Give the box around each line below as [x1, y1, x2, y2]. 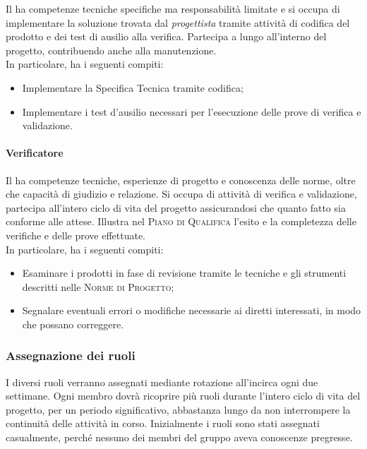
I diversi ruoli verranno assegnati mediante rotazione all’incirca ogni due [6, 374, 318, 389]
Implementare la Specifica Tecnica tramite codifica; [22, 80, 243, 95]
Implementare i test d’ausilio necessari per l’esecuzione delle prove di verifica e [22, 104, 361, 119]
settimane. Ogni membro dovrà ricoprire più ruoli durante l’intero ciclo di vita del [6, 388, 361, 403]
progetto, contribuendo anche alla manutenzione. [6, 42, 217, 57]
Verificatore [6, 145, 64, 160]
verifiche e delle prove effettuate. [6, 227, 145, 242]
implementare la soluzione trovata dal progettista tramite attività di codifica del [6, 15, 350, 30]
